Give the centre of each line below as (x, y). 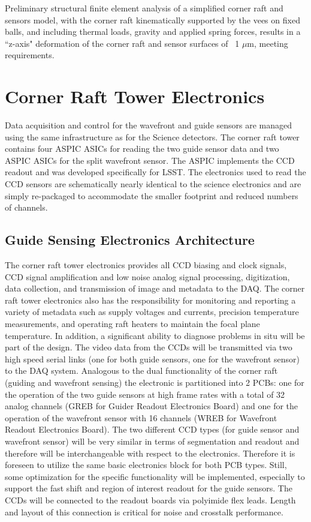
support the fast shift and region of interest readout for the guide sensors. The (149, 488)
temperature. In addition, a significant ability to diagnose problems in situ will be (155, 335)
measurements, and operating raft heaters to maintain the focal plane (132, 324)
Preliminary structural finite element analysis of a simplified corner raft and (144, 8)
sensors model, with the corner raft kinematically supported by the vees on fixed (153, 19)
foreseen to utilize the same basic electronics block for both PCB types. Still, (146, 465)
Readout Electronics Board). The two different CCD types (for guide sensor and (152, 429)
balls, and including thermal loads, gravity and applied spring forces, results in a (153, 31)
